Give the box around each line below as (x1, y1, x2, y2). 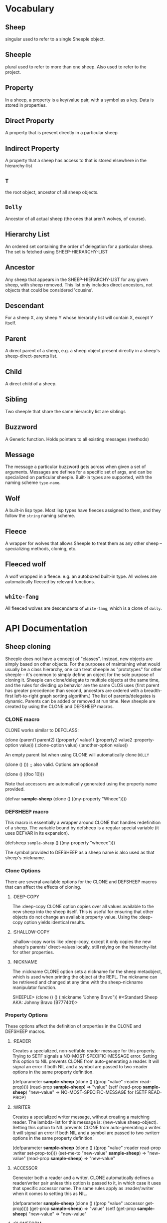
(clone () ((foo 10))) (5, 771, 44, 777)
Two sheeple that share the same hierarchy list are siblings (5, 408, 126, 414)
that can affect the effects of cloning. (5, 884, 81, 890)
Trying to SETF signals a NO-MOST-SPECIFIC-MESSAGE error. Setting (12, 1053, 158, 1059)
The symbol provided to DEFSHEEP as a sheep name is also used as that (5, 849, 155, 856)
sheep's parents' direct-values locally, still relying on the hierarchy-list (12, 944, 157, 950)
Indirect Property (5, 144, 60, 153)
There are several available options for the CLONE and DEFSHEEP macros (5, 879, 157, 885)
